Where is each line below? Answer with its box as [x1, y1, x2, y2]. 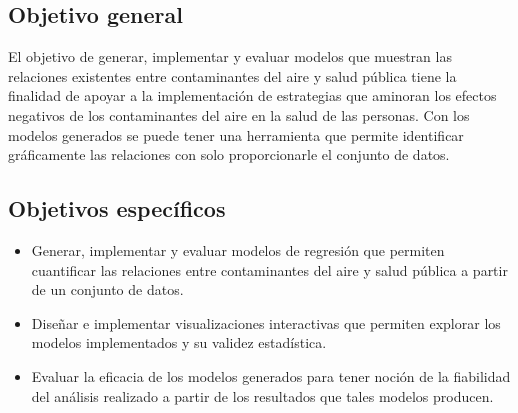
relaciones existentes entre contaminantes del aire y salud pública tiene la [8, 65, 457, 86]
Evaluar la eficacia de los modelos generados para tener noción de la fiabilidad [31, 365, 511, 386]
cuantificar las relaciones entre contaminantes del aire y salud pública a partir [31, 259, 508, 280]
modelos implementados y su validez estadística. [31, 332, 327, 353]
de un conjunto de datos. [31, 279, 184, 300]
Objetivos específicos [8, 193, 226, 224]
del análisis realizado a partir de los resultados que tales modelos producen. [31, 385, 494, 406]
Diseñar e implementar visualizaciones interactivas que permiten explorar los [31, 312, 501, 333]
